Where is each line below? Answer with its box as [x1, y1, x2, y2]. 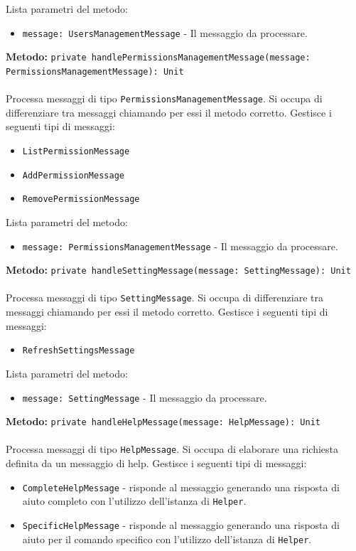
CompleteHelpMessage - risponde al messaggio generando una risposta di [22, 479, 340, 494]
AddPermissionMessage [22, 170, 124, 181]
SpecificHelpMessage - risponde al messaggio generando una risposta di [22, 518, 340, 533]
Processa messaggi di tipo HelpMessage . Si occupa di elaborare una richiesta [6, 442, 338, 456]
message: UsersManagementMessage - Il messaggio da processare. [22, 25, 308, 40]
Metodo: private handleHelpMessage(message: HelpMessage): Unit [6, 414, 320, 429]
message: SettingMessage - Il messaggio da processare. [22, 390, 267, 405]
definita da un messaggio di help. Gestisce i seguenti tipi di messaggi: [6, 456, 307, 471]
